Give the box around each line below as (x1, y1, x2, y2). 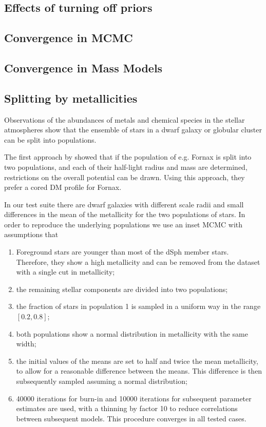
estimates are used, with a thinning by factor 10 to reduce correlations (16, 403, 238, 414)
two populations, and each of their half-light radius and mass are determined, (4, 161, 248, 172)
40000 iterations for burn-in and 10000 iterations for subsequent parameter (16, 393, 252, 403)
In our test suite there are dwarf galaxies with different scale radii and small (4, 199, 244, 209)
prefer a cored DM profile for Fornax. (4, 182, 122, 192)
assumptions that (4, 229, 59, 240)
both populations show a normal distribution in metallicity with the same (16, 328, 248, 339)
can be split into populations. (4, 134, 97, 145)
